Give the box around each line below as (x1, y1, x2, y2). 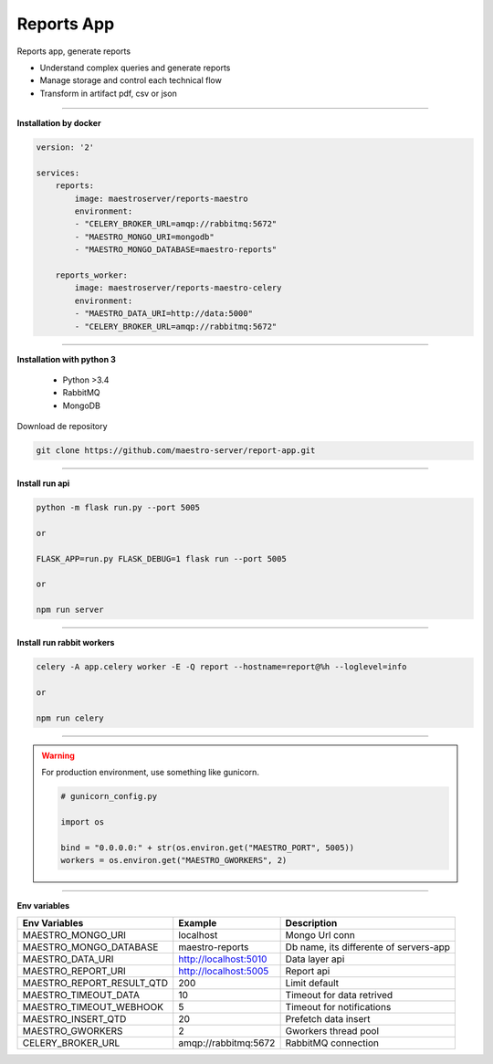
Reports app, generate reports (16, 46, 131, 57)
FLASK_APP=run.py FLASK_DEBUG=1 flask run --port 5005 (36, 553, 287, 564)
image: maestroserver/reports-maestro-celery (74, 283, 282, 293)
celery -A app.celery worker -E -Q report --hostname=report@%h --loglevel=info (36, 662, 407, 672)
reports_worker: (55, 270, 128, 280)
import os (60, 816, 105, 827)
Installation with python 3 (16, 353, 116, 364)
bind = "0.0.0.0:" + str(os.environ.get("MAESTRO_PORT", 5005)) (60, 842, 355, 853)
